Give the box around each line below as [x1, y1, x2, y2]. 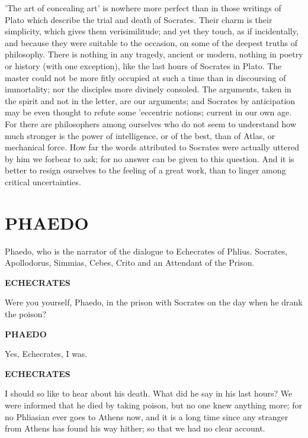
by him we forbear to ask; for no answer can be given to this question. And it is [5, 152, 294, 165]
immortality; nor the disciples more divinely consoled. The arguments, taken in [5, 83, 291, 95]
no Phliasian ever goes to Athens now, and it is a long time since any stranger [5, 410, 288, 423]
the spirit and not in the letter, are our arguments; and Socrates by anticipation [5, 94, 296, 107]
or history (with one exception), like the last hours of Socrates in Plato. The [5, 59, 282, 72]
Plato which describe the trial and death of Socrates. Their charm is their [5, 13, 272, 25]
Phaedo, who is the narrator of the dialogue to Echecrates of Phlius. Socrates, [5, 244, 288, 257]
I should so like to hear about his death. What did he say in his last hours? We [5, 387, 293, 400]
